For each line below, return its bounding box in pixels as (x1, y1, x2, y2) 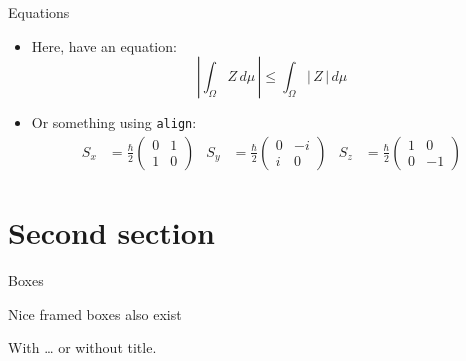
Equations (8, 2, 70, 22)
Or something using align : (31, 112, 197, 133)
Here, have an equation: (31, 35, 177, 56)
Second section (8, 212, 215, 253)
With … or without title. (8, 337, 157, 358)
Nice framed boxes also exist (8, 303, 182, 324)
